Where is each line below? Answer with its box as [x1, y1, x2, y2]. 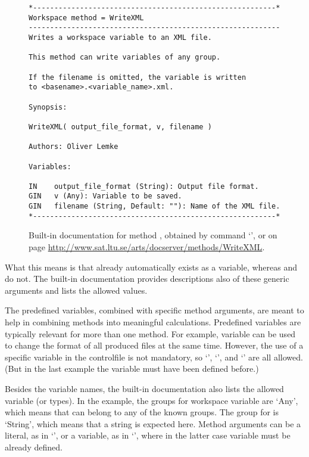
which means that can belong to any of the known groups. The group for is [5, 406, 279, 418]
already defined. [5, 440, 63, 453]
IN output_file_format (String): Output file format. [29, 182, 259, 191]
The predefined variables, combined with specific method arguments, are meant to [5, 304, 304, 316]
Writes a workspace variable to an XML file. [29, 33, 212, 42]
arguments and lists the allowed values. [5, 284, 148, 296]
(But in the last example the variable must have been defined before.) [5, 362, 259, 375]
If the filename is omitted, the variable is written [29, 73, 246, 82]
